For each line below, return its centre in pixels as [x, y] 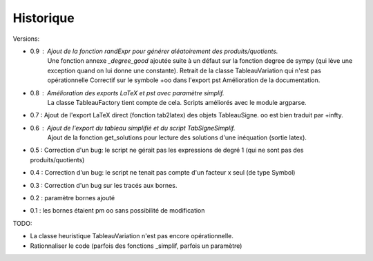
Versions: [26, 39]
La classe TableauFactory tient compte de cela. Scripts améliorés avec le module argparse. [177, 102]
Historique [44, 18]
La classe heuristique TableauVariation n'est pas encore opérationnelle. [132, 236]
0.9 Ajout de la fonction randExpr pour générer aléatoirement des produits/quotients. [154, 51]
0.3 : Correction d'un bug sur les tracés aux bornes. [104, 185]
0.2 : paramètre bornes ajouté [73, 198]
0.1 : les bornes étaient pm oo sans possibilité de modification [117, 211]
